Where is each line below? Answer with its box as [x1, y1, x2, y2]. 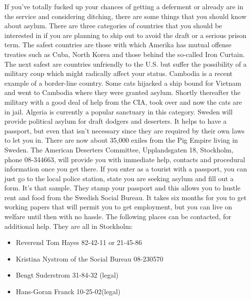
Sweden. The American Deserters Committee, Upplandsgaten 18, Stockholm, [4, 144, 233, 154]
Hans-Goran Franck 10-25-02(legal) [16, 286, 121, 297]
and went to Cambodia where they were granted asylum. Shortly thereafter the [4, 87, 241, 97]
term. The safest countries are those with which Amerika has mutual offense [4, 39, 232, 50]
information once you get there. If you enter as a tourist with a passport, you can [4, 164, 247, 174]
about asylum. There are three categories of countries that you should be [4, 20, 222, 31]
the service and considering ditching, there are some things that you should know [4, 11, 247, 21]
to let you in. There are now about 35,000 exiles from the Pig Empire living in [4, 135, 238, 145]
